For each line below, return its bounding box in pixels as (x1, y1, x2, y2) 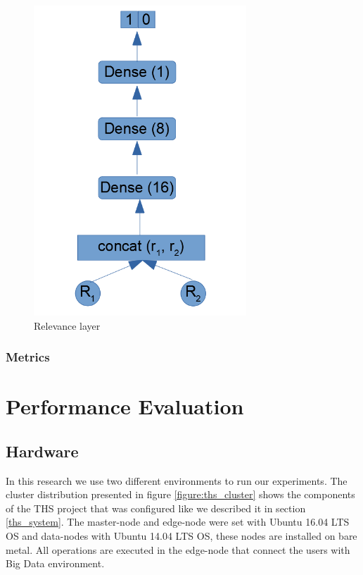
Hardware (6, 440, 79, 462)
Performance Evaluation (6, 392, 244, 421)
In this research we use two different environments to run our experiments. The (6, 473, 348, 488)
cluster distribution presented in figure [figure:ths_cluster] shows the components (6, 487, 355, 502)
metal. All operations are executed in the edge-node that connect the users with (6, 542, 350, 557)
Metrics (6, 348, 50, 366)
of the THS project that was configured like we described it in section (6, 500, 306, 515)
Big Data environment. (6, 556, 105, 571)
